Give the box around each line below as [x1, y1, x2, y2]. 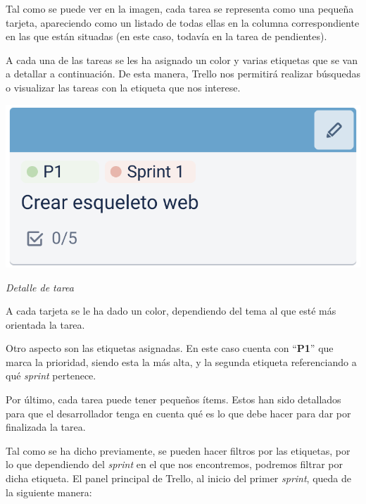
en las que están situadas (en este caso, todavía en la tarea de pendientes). [6, 29, 327, 44]
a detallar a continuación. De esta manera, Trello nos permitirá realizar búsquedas [6, 66, 360, 81]
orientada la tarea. [6, 317, 85, 332]
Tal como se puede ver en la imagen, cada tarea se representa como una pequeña [6, 1, 354, 15]
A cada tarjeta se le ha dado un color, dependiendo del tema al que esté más [6, 303, 336, 318]
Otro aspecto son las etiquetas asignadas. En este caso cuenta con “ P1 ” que [6, 341, 334, 355]
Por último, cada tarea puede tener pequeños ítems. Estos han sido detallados [6, 392, 341, 407]
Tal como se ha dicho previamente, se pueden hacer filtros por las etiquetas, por [6, 443, 351, 458]
